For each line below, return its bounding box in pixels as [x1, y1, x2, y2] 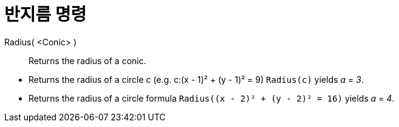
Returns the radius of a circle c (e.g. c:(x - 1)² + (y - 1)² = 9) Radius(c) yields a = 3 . [29, 74, 364, 85]
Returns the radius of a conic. [29, 55, 146, 66]
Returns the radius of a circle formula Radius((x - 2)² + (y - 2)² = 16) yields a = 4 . [29, 93, 395, 103]
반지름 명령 [4, 4, 87, 25]
